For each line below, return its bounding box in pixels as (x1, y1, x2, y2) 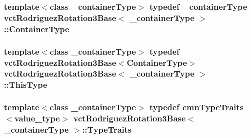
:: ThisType (4, 79, 47, 91)
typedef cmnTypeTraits (149, 101, 244, 113)
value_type (14, 112, 60, 124)
